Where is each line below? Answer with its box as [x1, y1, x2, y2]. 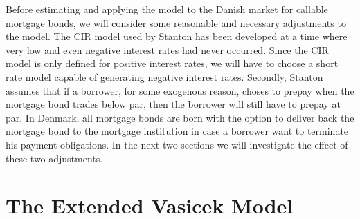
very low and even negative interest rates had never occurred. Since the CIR [6, 42, 329, 57]
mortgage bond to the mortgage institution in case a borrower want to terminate [6, 124, 349, 138]
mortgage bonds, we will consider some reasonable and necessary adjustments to [6, 15, 346, 30]
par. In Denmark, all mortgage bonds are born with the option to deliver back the [6, 110, 354, 124]
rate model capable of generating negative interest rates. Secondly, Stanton [6, 69, 323, 84]
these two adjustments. [6, 151, 103, 165]
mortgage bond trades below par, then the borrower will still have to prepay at [6, 97, 341, 111]
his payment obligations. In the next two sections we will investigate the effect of [6, 137, 348, 151]
